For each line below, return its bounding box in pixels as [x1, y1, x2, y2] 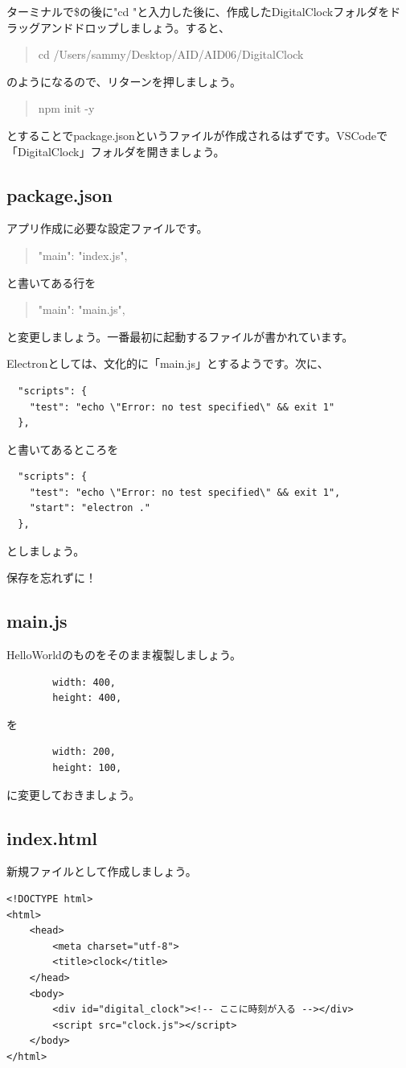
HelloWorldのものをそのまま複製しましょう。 [6, 646, 242, 663]
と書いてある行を [6, 274, 96, 291]
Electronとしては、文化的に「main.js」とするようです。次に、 [6, 355, 329, 372]
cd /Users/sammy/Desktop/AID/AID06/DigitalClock [38, 46, 304, 63]
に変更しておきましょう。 [6, 786, 141, 802]
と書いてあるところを [6, 440, 119, 457]
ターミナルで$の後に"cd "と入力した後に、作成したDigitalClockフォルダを [6, 3, 390, 19]
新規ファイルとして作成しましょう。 [6, 863, 197, 880]
